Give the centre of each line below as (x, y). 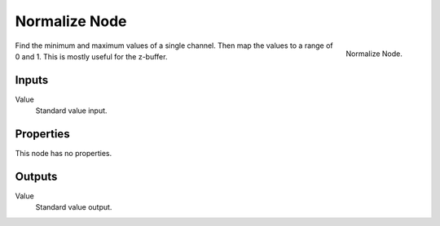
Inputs (32, 80)
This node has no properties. (64, 154)
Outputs (36, 176)
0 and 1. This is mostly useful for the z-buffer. (91, 56)
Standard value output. (74, 207)
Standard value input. (71, 111)
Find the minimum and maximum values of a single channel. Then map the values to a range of (174, 46)
